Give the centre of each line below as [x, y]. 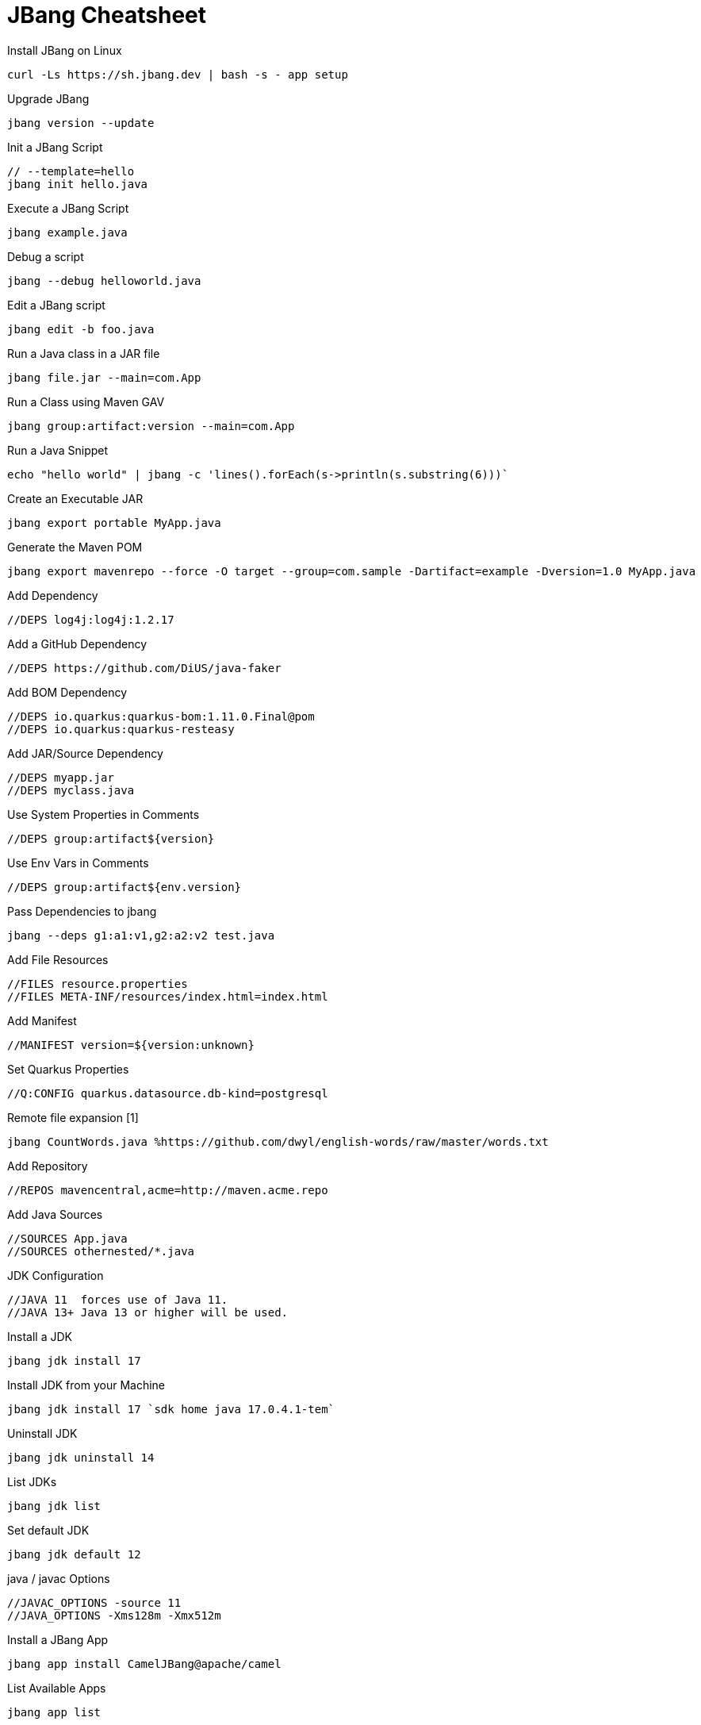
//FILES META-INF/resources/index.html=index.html [168, 996]
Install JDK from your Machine [86, 1385]
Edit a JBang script [56, 305]
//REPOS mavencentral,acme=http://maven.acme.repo [168, 1190]
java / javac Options [59, 1578]
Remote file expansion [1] [73, 1117]
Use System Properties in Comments [103, 814]
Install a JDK [40, 1336]
